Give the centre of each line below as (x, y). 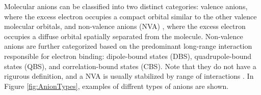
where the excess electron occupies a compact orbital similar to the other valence (130, 16)
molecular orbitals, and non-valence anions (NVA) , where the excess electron (125, 26)
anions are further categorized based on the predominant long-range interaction (128, 46)
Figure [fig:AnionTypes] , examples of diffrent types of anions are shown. (116, 86)
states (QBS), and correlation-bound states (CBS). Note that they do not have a (130, 66)
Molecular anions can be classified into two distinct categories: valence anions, (126, 6)
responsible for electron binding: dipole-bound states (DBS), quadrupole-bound (128, 56)
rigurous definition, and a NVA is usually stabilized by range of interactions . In (129, 76)
